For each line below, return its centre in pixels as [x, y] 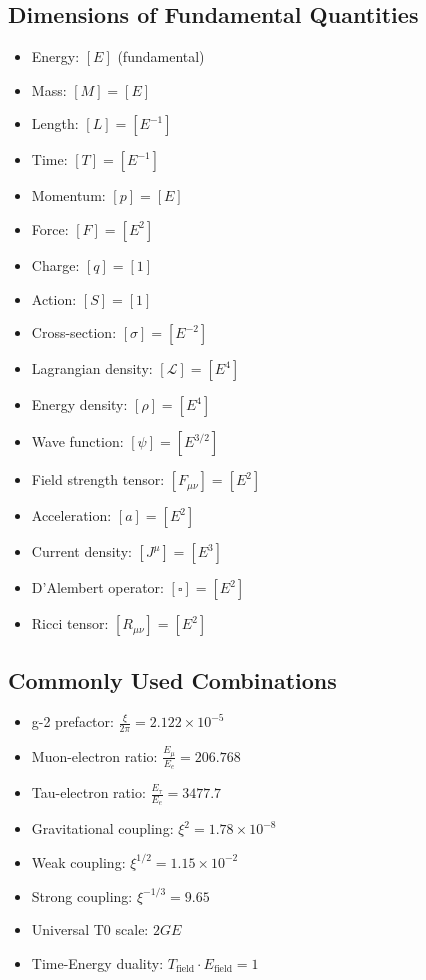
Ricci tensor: [70, 623]
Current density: [81, 551]
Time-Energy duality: [97, 962]
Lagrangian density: [92, 368]
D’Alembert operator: [97, 587]
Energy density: [79, 404]
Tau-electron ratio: [88, 792]
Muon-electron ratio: [94, 755]
